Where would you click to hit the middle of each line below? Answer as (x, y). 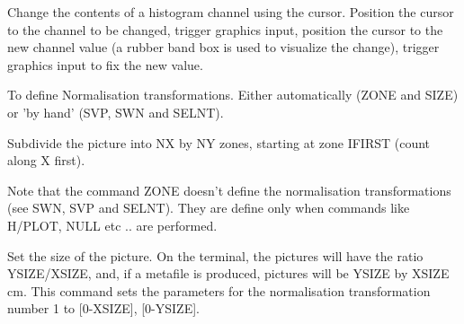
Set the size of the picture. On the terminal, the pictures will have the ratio (215, 255)
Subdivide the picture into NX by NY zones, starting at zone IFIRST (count (219, 142)
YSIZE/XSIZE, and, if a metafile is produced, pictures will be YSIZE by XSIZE (228, 273)
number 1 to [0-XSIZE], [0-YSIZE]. (103, 308)
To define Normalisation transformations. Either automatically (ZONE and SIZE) (233, 95)
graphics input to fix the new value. (105, 64)
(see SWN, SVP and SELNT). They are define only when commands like (209, 208)
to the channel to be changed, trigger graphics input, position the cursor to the (225, 29)
